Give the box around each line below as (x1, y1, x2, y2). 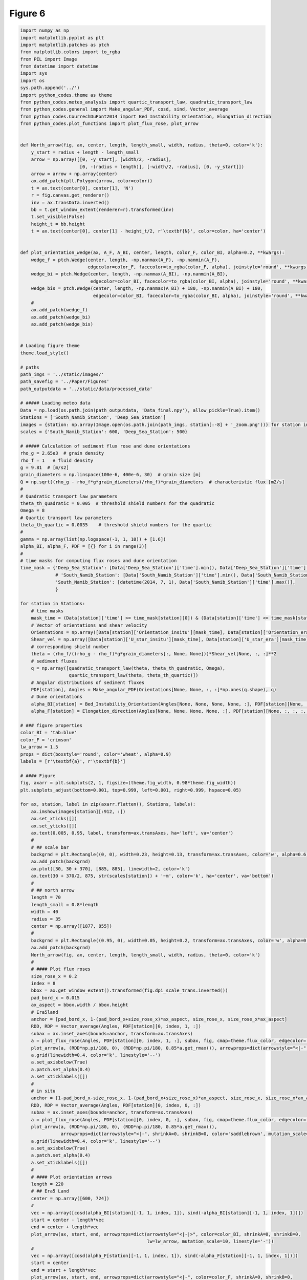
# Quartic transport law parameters (20, 515, 113, 521)
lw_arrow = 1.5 (20, 744, 58, 750)
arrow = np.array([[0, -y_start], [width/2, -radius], (31, 157, 171, 162)
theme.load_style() (20, 350, 69, 356)
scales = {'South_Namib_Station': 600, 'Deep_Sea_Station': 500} (20, 429, 188, 435)
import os (20, 77, 45, 83)
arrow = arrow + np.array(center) (31, 170, 118, 177)
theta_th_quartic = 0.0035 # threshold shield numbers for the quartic (20, 522, 212, 528)
